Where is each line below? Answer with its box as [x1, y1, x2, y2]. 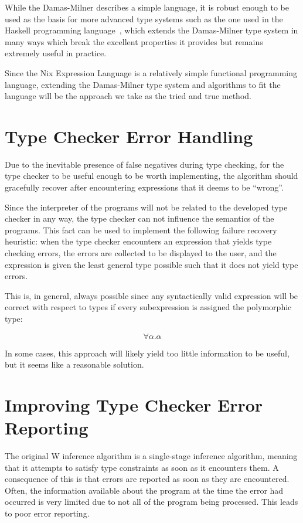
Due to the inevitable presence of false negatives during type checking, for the [5, 158, 284, 170]
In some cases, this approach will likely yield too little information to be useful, [5, 347, 290, 359]
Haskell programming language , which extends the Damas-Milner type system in [5, 24, 298, 36]
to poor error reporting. [5, 507, 90, 519]
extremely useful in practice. [5, 47, 107, 59]
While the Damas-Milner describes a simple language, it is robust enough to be [5, 1, 289, 13]
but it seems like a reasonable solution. [5, 358, 144, 371]
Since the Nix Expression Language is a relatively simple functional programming [5, 66, 298, 79]
